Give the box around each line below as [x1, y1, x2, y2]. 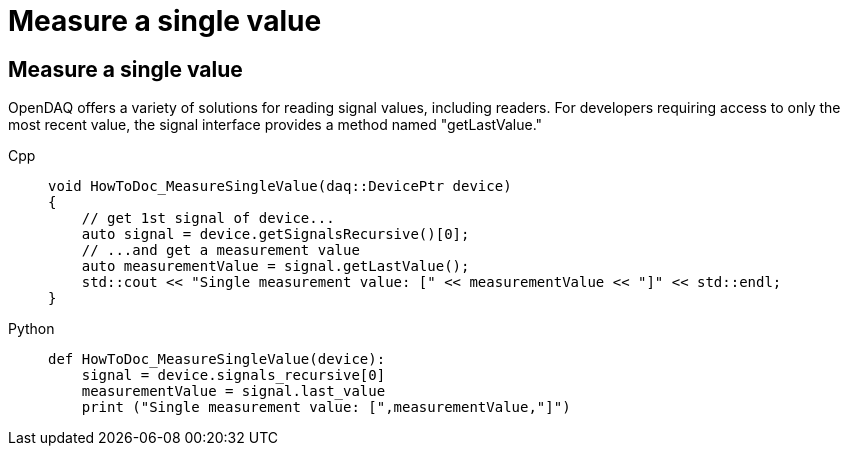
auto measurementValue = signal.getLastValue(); [81, 258, 470, 275]
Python [8, 320, 55, 338]
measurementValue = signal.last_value [81, 383, 386, 400]
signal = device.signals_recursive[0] [81, 367, 386, 384]
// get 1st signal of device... [81, 210, 335, 227]
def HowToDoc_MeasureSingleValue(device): [48, 351, 386, 368]
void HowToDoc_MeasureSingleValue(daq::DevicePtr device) [48, 178, 512, 195]
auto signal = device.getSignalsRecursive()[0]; [81, 226, 470, 243]
